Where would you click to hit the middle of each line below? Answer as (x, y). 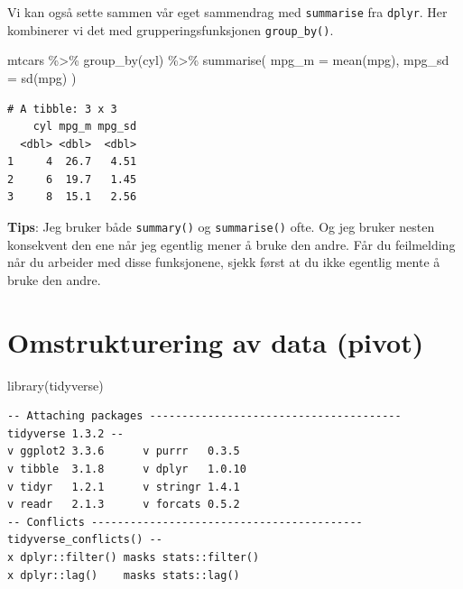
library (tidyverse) (56, 385)
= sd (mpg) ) (42, 77)
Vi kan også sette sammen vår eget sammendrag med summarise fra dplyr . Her (227, 12)
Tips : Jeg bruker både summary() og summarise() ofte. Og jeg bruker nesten (221, 227)
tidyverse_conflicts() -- (85, 540)
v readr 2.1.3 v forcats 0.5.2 (124, 505)
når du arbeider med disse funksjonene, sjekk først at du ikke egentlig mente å (224, 262)
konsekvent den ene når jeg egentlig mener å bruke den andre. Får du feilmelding (231, 244)
